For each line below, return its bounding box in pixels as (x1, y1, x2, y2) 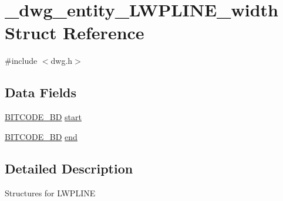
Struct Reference (5, 21, 144, 45)
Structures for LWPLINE (5, 186, 96, 199)
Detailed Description (5, 159, 133, 177)
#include (5, 54, 38, 67)
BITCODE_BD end (5, 130, 78, 142)
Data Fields (5, 83, 77, 101)
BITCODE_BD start (5, 111, 82, 123)
